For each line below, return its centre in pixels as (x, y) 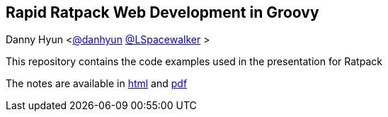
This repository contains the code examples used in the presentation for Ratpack (194, 62)
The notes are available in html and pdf (97, 84)
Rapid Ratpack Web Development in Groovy (162, 12)
